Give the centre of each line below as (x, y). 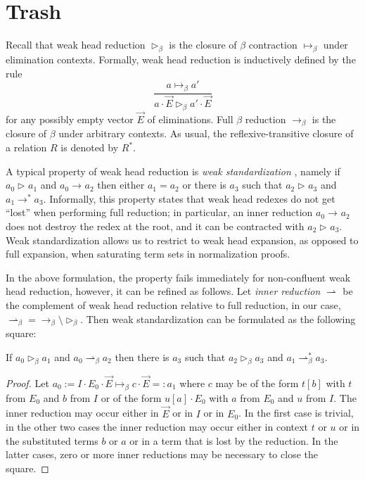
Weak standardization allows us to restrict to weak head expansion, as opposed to (182, 240)
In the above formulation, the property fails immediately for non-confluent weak (178, 277)
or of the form (131, 397)
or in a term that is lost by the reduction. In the (234, 440)
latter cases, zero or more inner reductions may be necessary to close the (162, 454)
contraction (273, 45)
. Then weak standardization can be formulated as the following (218, 318)
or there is (204, 185)
